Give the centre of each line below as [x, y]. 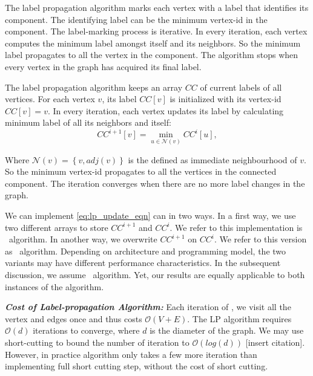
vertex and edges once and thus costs [74, 318]
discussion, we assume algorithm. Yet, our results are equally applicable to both [155, 274]
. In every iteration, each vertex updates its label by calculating [166, 110]
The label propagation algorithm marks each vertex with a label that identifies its [157, 7]
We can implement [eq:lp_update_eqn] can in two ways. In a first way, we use [150, 216]
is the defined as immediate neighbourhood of [213, 159]
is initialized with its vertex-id [226, 99]
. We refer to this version [260, 239]
